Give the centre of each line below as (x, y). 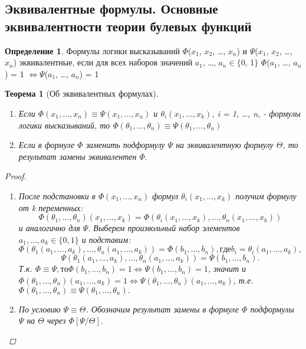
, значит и (227, 269)
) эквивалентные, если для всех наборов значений (103, 62)
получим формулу (266, 195)
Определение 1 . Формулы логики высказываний (92, 50)
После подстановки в (57, 195)
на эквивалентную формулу (225, 145)
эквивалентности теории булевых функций (128, 26)
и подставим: (106, 239)
